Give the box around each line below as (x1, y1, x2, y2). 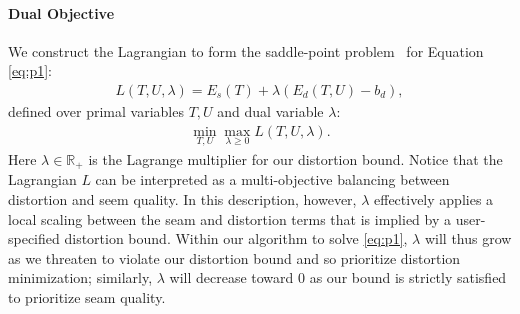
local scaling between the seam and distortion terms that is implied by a (8, 208, 451, 229)
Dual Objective (8, 2, 115, 23)
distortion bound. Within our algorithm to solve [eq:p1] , (64, 228, 408, 249)
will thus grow (424, 228, 512, 249)
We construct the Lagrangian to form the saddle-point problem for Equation (8, 40, 484, 61)
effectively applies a (374, 188, 494, 209)
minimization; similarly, (8, 267, 153, 288)
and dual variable (217, 101, 324, 122)
